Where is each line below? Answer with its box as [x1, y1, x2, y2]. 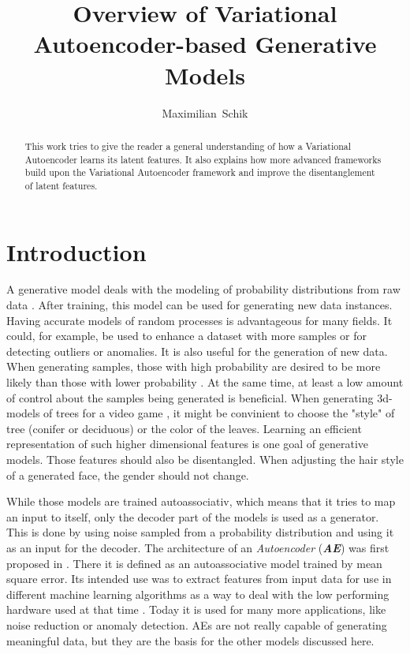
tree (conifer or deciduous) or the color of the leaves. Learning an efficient [6, 420, 362, 436]
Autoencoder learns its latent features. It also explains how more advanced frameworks [24, 152, 382, 166]
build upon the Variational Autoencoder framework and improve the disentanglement [24, 166, 375, 179]
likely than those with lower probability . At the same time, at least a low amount [6, 374, 404, 391]
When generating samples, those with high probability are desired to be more [6, 358, 381, 375]
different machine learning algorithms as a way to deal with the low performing [6, 585, 389, 602]
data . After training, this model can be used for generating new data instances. [6, 297, 393, 313]
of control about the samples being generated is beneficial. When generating [6, 389, 374, 405]
